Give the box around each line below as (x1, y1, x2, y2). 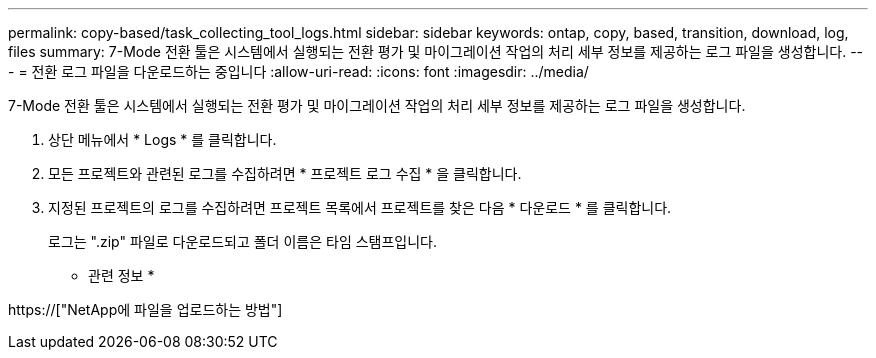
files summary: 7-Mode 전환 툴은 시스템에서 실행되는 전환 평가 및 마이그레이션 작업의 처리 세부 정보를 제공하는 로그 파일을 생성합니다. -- (8, 43, 864, 60)
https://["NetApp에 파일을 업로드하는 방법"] (8, 301, 283, 318)
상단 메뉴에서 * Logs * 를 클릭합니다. (48, 131, 277, 148)
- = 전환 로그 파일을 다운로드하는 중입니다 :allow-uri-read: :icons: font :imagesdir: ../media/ (8, 63, 589, 80)
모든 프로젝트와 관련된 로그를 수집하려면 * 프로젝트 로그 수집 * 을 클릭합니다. (48, 165, 522, 182)
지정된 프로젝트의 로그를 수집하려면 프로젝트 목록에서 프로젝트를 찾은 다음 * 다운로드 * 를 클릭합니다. (48, 199, 672, 216)
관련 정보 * (88, 267, 155, 284)
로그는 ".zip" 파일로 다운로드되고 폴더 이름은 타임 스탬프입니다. (48, 233, 438, 250)
